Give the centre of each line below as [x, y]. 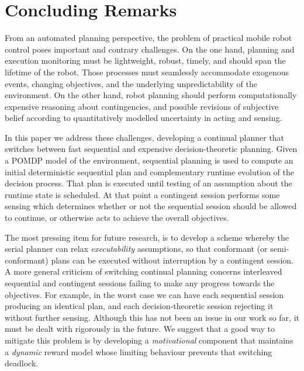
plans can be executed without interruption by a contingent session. [172, 260]
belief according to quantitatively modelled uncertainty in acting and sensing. [144, 118]
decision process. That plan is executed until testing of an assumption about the [148, 183]
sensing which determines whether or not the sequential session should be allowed [151, 206]
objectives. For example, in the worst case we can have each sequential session [144, 294]
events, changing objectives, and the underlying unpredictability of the [131, 83]
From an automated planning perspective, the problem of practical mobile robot [148, 38]
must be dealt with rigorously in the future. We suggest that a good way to [140, 329]
